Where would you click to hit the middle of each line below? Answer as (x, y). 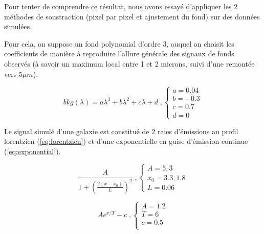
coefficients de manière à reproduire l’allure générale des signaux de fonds (119, 54)
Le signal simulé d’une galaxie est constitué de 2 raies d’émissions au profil (121, 131)
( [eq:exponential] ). (32, 151)
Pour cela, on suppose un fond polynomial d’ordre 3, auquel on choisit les (119, 43)
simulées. (18, 26)
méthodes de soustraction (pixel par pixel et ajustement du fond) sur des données (132, 16)
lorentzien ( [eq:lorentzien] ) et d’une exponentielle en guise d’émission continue (126, 141)
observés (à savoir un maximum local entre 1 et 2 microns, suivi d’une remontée (129, 63)
